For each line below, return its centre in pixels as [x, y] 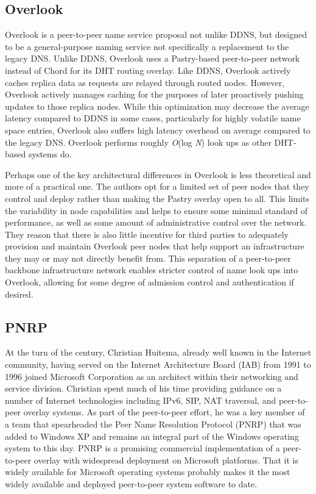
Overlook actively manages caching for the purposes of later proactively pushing [154, 94]
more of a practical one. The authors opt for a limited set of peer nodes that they [157, 186]
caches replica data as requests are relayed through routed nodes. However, [145, 82]
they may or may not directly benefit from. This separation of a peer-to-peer [148, 258]
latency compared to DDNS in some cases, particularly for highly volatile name [153, 118]
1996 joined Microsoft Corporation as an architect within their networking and [152, 376]
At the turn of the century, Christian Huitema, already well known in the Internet [158, 352]
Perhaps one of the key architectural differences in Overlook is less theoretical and [158, 174]
